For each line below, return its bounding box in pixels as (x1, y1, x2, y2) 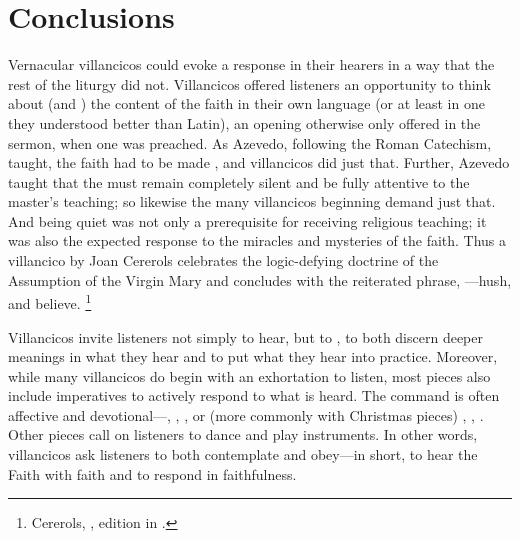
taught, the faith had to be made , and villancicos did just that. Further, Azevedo (8, 152, 510, 173)
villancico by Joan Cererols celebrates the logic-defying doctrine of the (8, 250, 439, 271)
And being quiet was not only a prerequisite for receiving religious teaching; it (8, 210, 487, 231)
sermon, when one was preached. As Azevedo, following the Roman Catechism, (8, 132, 492, 153)
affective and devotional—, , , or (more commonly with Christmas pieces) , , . (8, 404, 484, 425)
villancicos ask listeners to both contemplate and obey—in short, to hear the (8, 444, 478, 465)
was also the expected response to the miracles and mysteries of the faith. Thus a (8, 230, 507, 251)
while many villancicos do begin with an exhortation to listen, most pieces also (8, 365, 491, 386)
